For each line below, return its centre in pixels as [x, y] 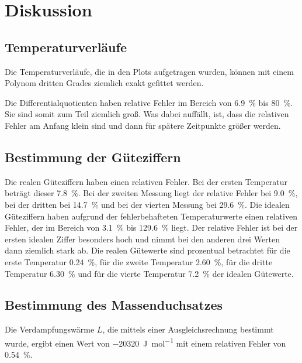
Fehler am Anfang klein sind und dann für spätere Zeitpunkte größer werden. [143, 125]
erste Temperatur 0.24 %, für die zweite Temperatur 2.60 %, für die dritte [139, 261]
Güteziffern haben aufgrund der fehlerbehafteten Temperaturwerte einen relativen [151, 216]
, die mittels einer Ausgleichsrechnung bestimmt [188, 329]
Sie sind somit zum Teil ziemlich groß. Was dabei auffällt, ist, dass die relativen [147, 114]
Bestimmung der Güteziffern [93, 157]
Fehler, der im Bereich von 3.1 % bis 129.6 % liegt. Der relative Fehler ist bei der [151, 227]
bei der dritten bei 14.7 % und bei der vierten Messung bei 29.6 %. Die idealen [147, 204]
